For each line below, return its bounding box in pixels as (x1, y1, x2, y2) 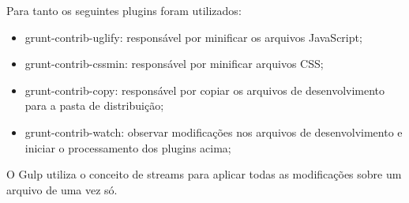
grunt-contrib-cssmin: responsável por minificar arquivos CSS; (24, 55, 324, 72)
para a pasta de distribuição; (24, 97, 164, 114)
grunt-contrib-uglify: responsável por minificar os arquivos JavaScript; (24, 28, 362, 45)
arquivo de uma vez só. (6, 181, 118, 197)
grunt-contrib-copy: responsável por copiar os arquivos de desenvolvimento (24, 81, 385, 98)
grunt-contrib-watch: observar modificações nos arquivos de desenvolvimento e (24, 123, 403, 140)
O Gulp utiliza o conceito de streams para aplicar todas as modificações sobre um (6, 166, 402, 182)
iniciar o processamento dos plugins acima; (24, 139, 231, 156)
